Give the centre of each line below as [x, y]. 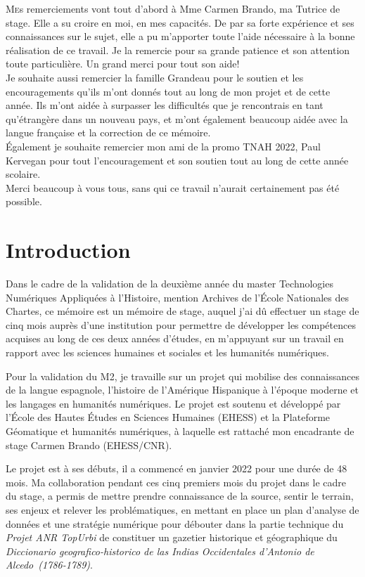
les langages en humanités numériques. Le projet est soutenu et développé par [173, 403]
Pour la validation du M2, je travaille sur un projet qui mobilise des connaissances [182, 376]
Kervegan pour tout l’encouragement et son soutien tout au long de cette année [177, 160]
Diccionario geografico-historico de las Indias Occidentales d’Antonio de [160, 551]
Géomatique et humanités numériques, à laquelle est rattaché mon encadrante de [180, 430]
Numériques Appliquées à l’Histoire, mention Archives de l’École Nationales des [178, 297]
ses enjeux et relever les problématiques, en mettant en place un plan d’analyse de [182, 509]
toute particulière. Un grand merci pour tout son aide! [123, 64]
